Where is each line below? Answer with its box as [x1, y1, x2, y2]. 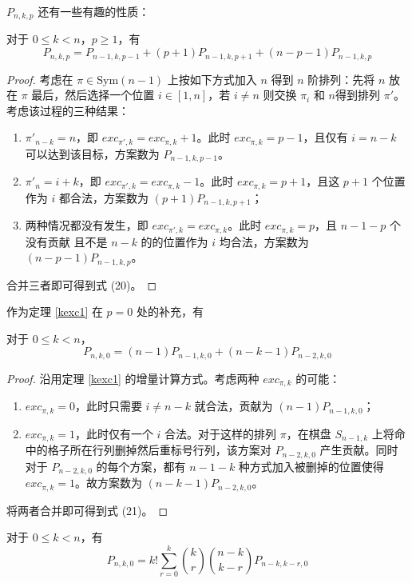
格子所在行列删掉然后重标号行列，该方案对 [47, 441, 271, 458]
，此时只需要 [74, 397, 142, 414]
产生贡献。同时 [319, 441, 398, 458]
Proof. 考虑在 [6, 70, 73, 87]
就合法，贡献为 [194, 397, 273, 414]
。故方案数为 [74, 474, 142, 491]
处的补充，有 [136, 303, 204, 320]
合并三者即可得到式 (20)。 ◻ [6, 276, 157, 293]
